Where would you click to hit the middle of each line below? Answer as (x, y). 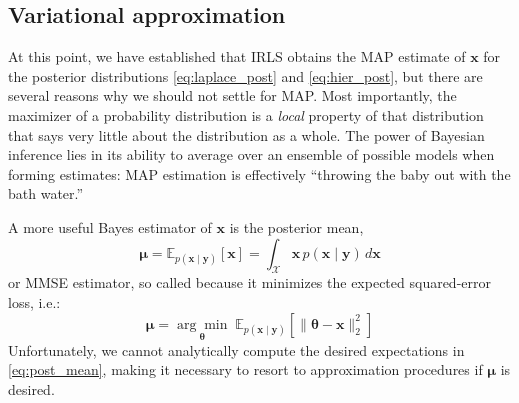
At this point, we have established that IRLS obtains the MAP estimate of (237, 56)
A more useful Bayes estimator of (110, 226)
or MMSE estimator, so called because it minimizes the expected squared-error (249, 282)
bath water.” (46, 193)
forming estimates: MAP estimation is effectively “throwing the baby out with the (259, 173)
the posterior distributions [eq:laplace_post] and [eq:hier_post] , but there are (245, 75)
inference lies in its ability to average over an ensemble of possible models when (251, 154)
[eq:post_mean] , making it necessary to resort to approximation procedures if (245, 369)
